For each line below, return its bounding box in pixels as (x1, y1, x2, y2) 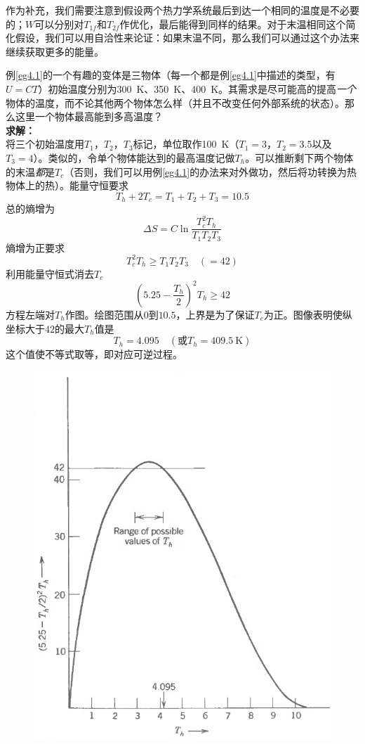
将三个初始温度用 (6, 136, 84, 151)
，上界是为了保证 (175, 307, 255, 321)
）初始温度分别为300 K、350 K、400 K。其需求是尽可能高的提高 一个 (38, 81, 357, 96)
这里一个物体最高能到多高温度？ (15, 109, 163, 124)
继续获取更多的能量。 (6, 44, 104, 58)
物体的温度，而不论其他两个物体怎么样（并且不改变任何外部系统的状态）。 (6, 95, 345, 110)
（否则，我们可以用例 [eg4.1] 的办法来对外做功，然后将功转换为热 (64, 164, 357, 179)
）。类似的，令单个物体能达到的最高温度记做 (33, 150, 235, 165)
